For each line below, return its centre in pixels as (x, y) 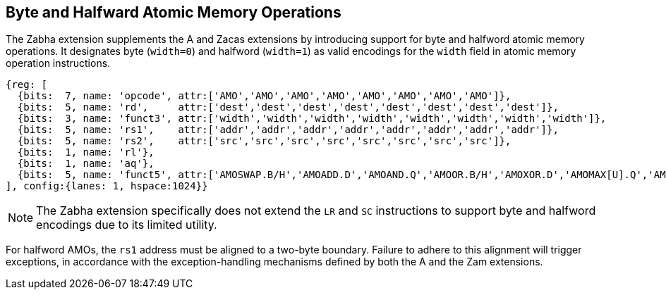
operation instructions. (58, 63)
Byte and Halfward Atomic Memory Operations (174, 12)
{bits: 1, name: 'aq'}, (86, 164)
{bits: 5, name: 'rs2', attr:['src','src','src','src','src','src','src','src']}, (264, 141)
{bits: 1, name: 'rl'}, (86, 152)
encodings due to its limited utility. (127, 225)
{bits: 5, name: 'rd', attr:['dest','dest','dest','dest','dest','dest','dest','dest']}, (288, 107)
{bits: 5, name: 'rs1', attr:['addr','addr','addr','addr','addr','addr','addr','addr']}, (288, 130)
